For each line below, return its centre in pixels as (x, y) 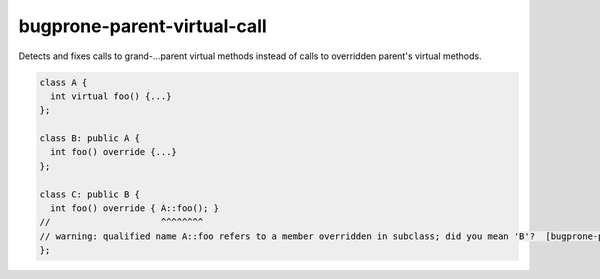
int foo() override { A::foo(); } (135, 208)
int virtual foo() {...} (111, 96)
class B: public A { (89, 138)
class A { (63, 82)
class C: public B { (89, 194)
